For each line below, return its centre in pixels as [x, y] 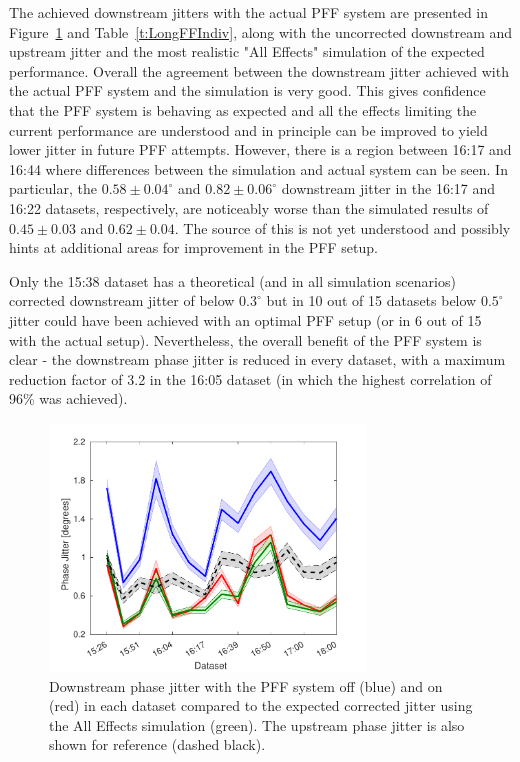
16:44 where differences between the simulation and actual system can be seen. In [258, 168]
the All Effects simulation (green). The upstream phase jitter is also [257, 724]
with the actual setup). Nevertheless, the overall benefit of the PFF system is [245, 339]
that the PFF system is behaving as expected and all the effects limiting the [243, 109]
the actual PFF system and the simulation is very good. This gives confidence [247, 90]
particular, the [53, 188]
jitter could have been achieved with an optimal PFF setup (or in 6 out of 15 [245, 319]
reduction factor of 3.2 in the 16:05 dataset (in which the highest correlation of [250, 378]
